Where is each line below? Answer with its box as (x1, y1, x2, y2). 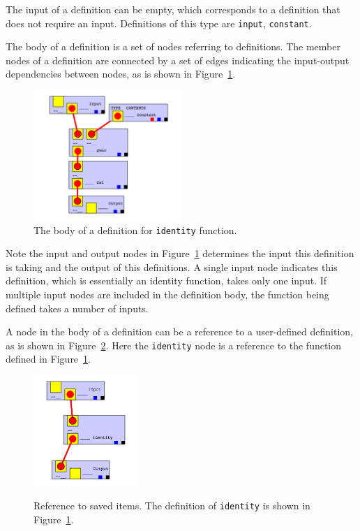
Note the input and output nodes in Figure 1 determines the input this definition (6, 246, 354, 261)
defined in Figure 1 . (6, 351, 91, 366)
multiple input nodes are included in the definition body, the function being (6, 286, 329, 301)
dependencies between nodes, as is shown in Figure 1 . (6, 66, 236, 81)
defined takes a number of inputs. (6, 300, 149, 315)
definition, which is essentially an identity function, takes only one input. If (6, 273, 327, 288)
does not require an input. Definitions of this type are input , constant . (6, 15, 312, 30)
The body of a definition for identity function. (33, 222, 237, 237)
